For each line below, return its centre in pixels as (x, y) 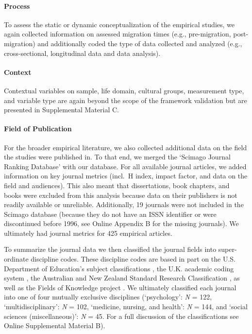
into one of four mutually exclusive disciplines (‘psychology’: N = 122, (108, 297)
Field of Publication (38, 129)
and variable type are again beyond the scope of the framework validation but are (126, 100)
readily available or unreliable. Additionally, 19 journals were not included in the (124, 204)
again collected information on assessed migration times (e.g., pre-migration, (118, 34)
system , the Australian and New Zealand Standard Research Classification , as (122, 278)
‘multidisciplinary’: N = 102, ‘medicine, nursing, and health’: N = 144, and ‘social (126, 307)
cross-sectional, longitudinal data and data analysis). (82, 53)
